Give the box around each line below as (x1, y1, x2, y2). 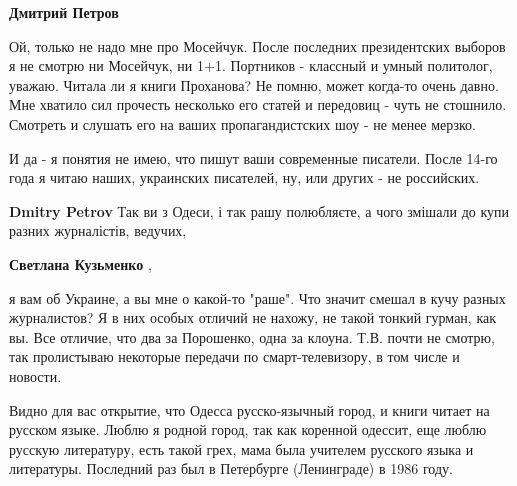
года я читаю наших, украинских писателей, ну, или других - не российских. (9, 167, 480, 188)
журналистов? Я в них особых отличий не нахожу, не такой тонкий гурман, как (9, 307, 496, 328)
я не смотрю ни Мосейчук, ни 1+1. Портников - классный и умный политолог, (9, 55, 493, 76)
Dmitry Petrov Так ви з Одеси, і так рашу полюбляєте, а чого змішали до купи (9, 200, 509, 221)
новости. (9, 365, 62, 386)
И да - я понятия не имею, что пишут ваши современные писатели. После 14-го (9, 147, 498, 168)
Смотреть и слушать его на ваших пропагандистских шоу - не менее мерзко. (9, 113, 476, 134)
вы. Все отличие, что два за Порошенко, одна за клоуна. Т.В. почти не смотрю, (9, 326, 495, 347)
